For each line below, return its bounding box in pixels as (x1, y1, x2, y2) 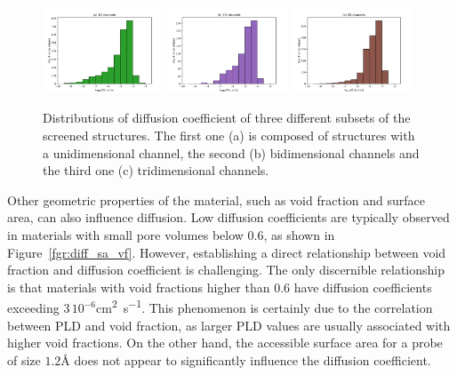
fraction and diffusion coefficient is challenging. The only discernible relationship (7, 260, 445, 279)
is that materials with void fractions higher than (7, 277, 270, 296)
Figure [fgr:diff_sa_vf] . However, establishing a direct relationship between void (7, 243, 446, 261)
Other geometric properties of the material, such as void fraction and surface (7, 190, 425, 209)
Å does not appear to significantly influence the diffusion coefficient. (60, 350, 431, 369)
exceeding (7, 299, 60, 317)
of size (7, 350, 41, 369)
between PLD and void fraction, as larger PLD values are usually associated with (7, 315, 451, 334)
